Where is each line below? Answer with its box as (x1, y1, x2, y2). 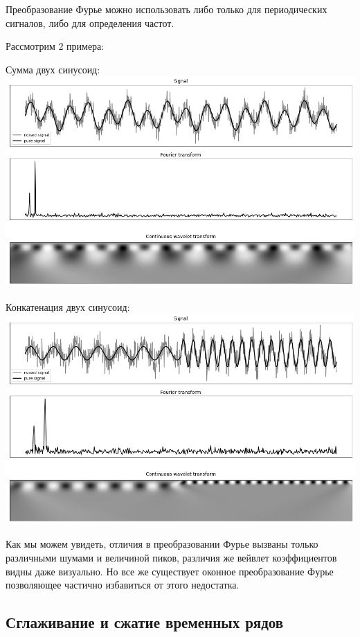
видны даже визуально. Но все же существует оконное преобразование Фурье (6, 564, 334, 578)
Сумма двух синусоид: (6, 62, 100, 76)
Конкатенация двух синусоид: (6, 299, 130, 314)
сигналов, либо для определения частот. (6, 15, 174, 30)
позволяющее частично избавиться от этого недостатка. (6, 577, 240, 592)
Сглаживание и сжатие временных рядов (6, 611, 284, 633)
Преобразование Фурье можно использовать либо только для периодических (6, 2, 327, 16)
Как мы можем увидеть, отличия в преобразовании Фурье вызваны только (6, 537, 318, 551)
